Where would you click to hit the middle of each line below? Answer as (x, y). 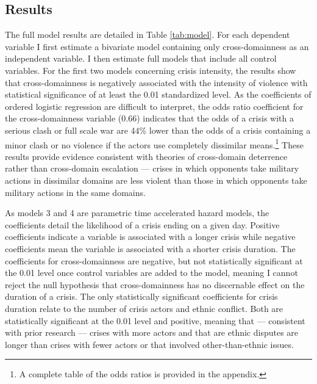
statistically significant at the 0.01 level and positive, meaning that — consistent (155, 320)
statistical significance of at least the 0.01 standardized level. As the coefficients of (158, 94)
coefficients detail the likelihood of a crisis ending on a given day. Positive (142, 224)
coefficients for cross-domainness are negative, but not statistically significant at (154, 260)
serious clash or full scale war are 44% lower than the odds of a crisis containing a (158, 130)
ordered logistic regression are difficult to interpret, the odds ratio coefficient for (154, 106)
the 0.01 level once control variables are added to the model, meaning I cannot (151, 273)
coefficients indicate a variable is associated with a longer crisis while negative (150, 237)
